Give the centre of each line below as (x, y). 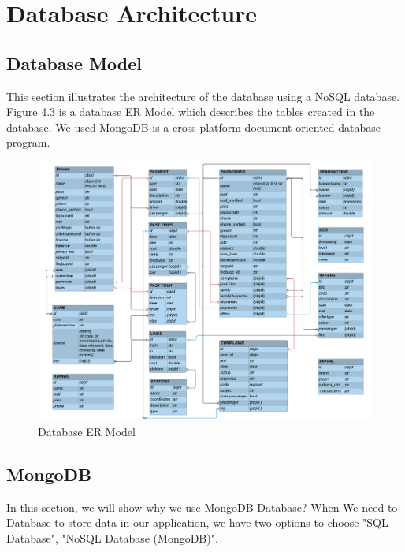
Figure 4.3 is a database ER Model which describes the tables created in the (191, 112)
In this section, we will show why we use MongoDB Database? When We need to (202, 507)
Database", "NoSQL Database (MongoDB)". (112, 537)
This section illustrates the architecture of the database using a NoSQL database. (203, 96)
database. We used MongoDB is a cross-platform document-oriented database (194, 127)
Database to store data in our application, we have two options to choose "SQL (197, 522)
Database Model (74, 63)
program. (28, 142)
